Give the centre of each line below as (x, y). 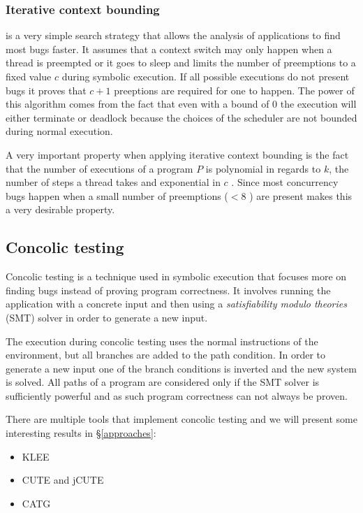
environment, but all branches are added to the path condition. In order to (166, 355)
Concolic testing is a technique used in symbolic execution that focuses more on (176, 276)
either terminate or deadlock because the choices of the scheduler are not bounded (181, 117)
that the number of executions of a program (99, 168)
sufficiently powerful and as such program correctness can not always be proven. (177, 395)
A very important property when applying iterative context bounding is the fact (177, 154)
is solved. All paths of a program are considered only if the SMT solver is (163, 382)
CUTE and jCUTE (63, 480)
